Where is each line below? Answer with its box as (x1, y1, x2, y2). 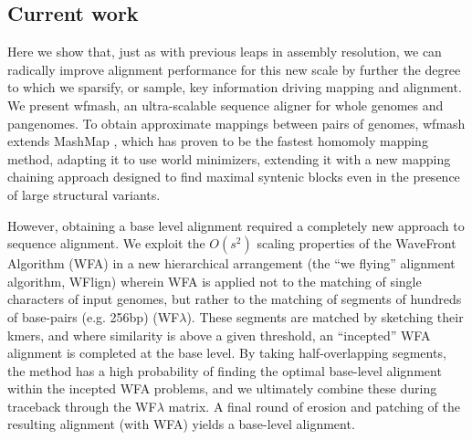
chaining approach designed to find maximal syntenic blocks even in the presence (7, 167, 460, 186)
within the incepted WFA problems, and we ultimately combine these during (7, 379, 437, 398)
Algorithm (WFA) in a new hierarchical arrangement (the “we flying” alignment (7, 254, 456, 273)
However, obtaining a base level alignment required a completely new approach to (7, 215, 465, 235)
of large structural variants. (7, 184, 161, 204)
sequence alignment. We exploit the (7, 234, 205, 253)
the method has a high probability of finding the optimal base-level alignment (7, 361, 442, 380)
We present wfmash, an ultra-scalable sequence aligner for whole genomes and (7, 95, 444, 114)
